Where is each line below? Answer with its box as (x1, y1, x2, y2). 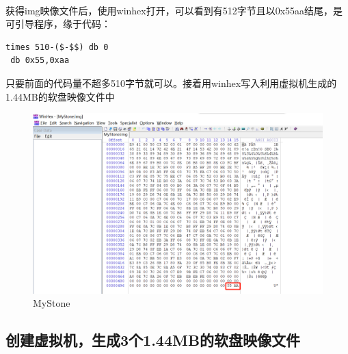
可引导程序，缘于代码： (5, 16, 111, 31)
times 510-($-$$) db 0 (5, 42, 109, 52)
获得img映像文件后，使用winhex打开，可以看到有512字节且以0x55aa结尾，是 (5, 3, 343, 17)
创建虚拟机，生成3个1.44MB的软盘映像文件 (5, 329, 301, 351)
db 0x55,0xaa (10, 55, 70, 66)
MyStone (33, 296, 70, 310)
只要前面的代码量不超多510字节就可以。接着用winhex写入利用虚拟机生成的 (5, 75, 337, 90)
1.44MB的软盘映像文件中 (5, 89, 115, 103)
